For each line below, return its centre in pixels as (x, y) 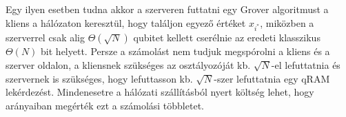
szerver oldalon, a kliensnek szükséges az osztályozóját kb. (128, 64)
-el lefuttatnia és (306, 64)
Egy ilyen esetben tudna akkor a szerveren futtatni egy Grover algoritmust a (167, 9)
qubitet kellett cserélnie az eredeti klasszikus (227, 38)
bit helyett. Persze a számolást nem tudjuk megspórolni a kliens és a (185, 51)
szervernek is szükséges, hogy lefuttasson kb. (99, 78)
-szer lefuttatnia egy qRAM (272, 78)
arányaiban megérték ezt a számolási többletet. (105, 105)
